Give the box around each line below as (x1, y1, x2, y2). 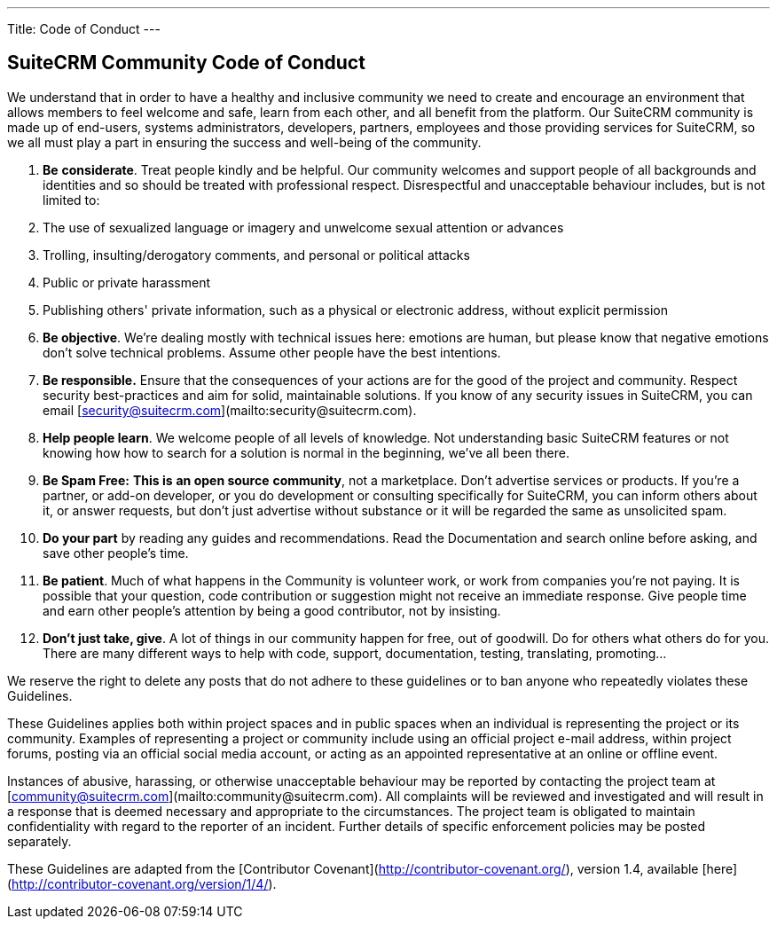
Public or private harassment (43, 274, 211, 290)
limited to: (43, 192, 100, 208)
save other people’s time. (43, 545, 189, 561)
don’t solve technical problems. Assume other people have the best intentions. (43, 344, 501, 360)
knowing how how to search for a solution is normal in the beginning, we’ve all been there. (43, 444, 570, 460)
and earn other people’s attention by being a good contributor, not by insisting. (43, 602, 501, 618)
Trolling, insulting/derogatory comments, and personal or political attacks (43, 247, 470, 263)
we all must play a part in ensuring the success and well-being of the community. (7, 134, 482, 150)
